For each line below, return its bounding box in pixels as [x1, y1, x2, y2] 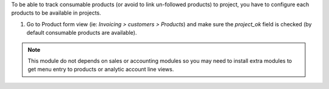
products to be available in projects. [11, 9, 102, 16]
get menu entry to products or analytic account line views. [27, 66, 174, 73]
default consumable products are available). [26, 29, 137, 37]
